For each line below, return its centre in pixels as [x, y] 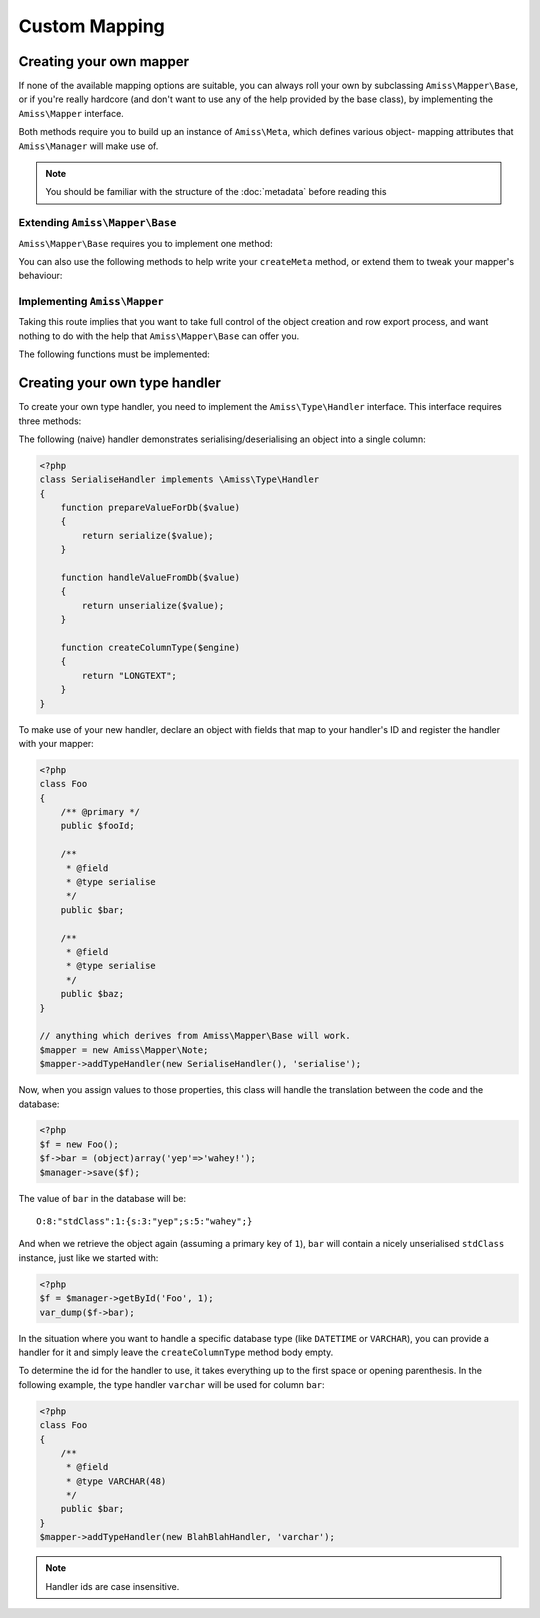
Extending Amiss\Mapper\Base [97, 223]
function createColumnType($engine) [150, 647]
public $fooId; [97, 826]
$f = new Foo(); [79, 1144]
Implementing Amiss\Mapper [91, 302]
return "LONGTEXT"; [129, 675]
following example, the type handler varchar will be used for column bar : [171, 1384]
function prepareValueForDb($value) [150, 508]
